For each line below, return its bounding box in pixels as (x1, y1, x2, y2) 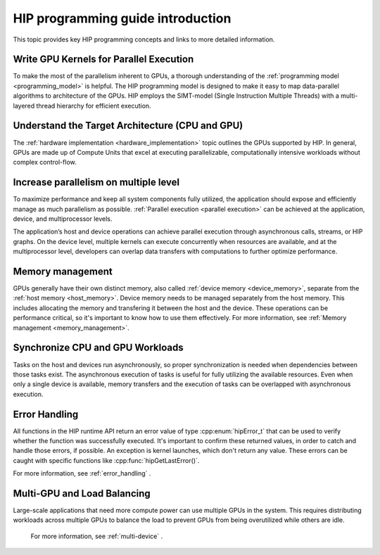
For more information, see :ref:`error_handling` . (13, 469, 151, 478)
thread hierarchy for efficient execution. (36, 101, 151, 110)
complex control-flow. (13, 158, 77, 167)
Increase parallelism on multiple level (13, 177, 179, 189)
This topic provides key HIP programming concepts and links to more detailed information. (13, 35, 275, 44)
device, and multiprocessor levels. (13, 215, 113, 223)
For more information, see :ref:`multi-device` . (30, 532, 163, 540)
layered (13, 101, 35, 110)
